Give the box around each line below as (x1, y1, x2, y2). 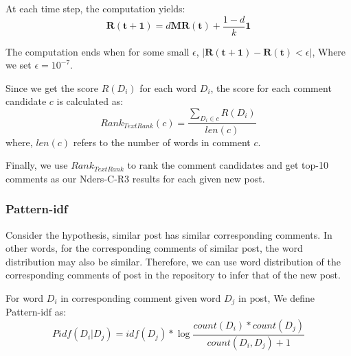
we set (5, 58, 32, 72)
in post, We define (238, 290, 315, 305)
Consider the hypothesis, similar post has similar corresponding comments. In (5, 227, 332, 241)
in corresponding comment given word (60, 290, 221, 305)
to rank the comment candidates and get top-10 (127, 158, 329, 172)
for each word (139, 80, 197, 95)
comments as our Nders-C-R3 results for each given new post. (5, 171, 265, 185)
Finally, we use (5, 158, 68, 172)
